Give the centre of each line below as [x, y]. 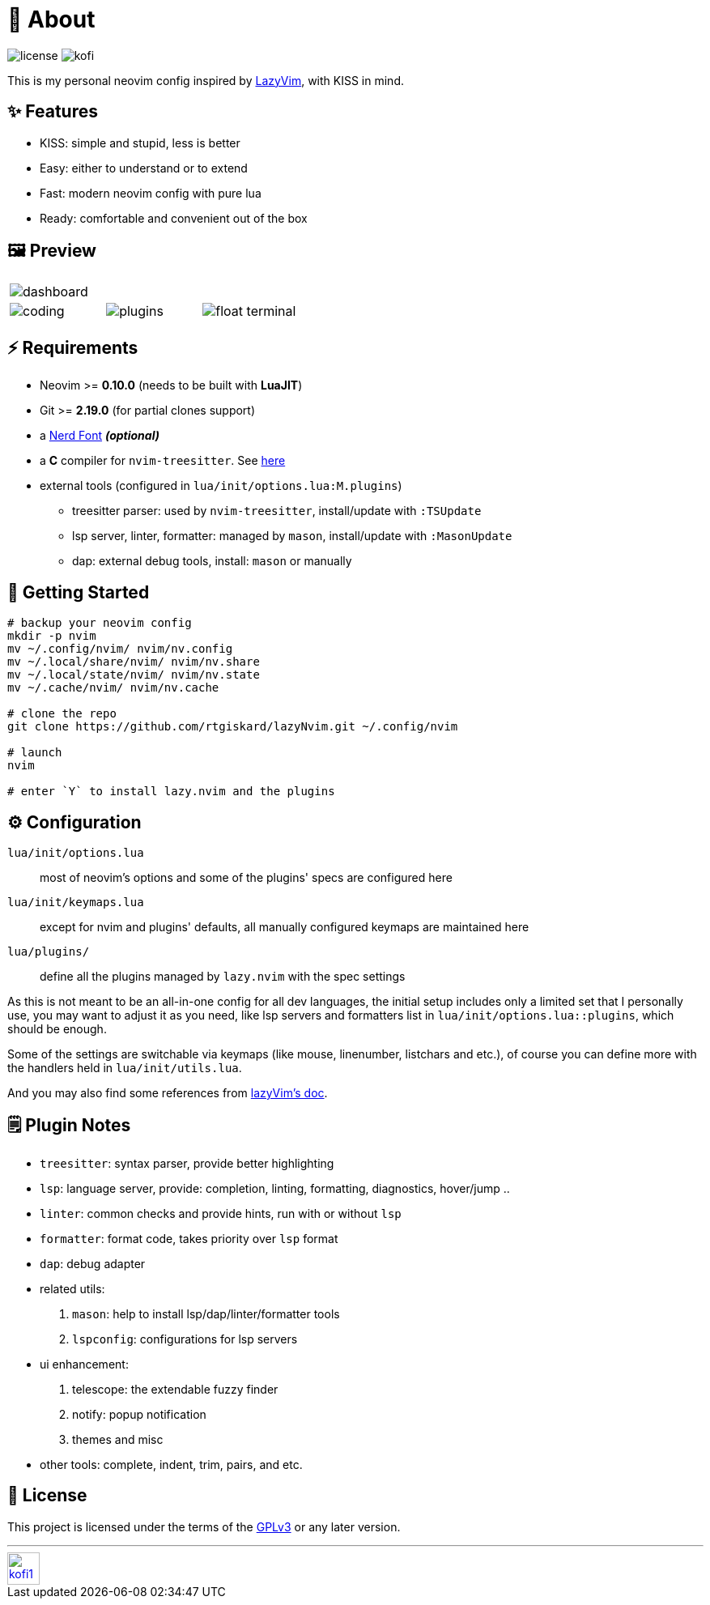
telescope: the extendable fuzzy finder [175, 1389]
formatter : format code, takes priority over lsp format [189, 1238]
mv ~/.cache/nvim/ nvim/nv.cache [113, 688]
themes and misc [118, 1439]
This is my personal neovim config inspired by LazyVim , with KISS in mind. [206, 80]
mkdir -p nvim [52, 636]
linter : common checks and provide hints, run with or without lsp [221, 1213]
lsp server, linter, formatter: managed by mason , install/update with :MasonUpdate [292, 536]
